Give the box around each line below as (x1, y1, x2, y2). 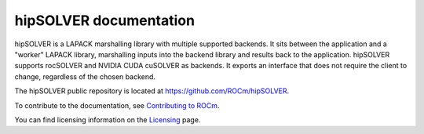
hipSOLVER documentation (14, 12, 196, 29)
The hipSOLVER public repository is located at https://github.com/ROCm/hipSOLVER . (14, 86, 290, 96)
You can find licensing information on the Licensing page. (14, 114, 201, 125)
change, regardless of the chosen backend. (14, 71, 156, 81)
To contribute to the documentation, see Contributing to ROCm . (14, 100, 220, 110)
